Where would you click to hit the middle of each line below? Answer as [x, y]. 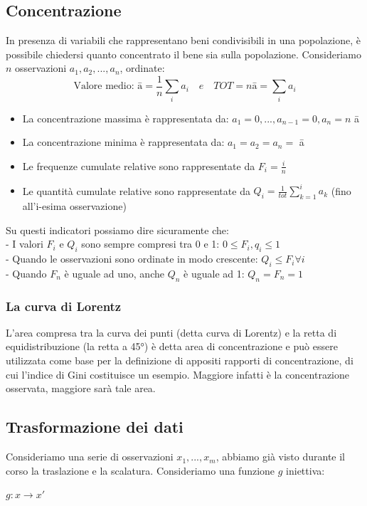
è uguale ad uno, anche [114, 273]
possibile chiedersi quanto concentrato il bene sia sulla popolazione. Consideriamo [183, 54]
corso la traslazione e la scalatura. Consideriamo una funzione [140, 470]
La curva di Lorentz [64, 306]
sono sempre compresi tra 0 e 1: [150, 244]
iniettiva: [305, 470]
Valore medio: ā [108, 86]
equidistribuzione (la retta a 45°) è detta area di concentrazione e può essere [172, 346]
